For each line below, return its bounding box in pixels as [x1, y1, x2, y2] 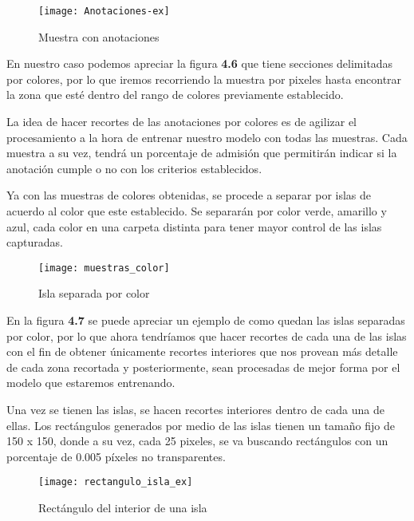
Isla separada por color [38, 285, 150, 302]
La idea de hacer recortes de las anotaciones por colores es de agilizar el [6, 113, 357, 130]
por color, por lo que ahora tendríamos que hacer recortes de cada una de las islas [6, 327, 407, 344]
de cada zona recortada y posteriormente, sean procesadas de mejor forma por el [6, 358, 400, 375]
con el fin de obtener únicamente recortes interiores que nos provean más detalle [6, 343, 398, 360]
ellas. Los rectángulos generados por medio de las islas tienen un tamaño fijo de [6, 416, 395, 433]
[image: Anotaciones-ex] [38, 6, 170, 17]
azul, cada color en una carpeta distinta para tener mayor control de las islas [6, 218, 382, 235]
